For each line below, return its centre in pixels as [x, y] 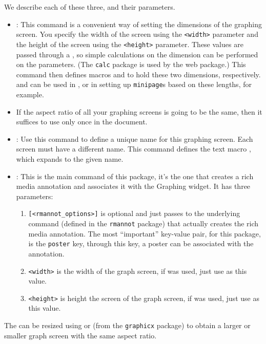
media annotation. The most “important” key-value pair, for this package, [145, 233]
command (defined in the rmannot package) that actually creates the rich [144, 223]
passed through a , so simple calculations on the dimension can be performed [137, 54]
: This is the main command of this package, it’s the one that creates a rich [135, 176]
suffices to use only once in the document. [82, 122]
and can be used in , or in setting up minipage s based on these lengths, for [134, 84]
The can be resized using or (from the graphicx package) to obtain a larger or [127, 325]
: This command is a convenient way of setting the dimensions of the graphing [139, 24]
